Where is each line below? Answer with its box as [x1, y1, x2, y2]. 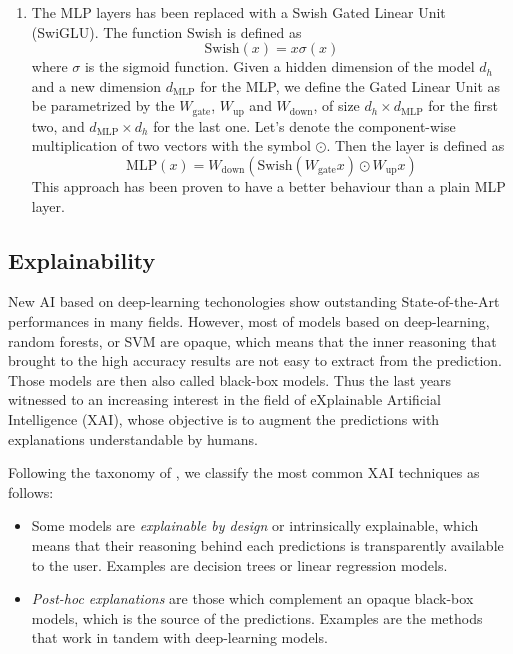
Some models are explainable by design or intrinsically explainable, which [31, 515, 479, 536]
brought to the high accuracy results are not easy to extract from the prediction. [8, 350, 503, 371]
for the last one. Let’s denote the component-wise [153, 115, 456, 136]
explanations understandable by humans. [8, 428, 258, 449]
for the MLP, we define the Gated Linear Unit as [200, 75, 501, 96]
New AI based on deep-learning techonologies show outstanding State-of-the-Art [8, 291, 500, 312]
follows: [8, 481, 54, 502]
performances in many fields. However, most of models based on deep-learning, [8, 311, 490, 331]
